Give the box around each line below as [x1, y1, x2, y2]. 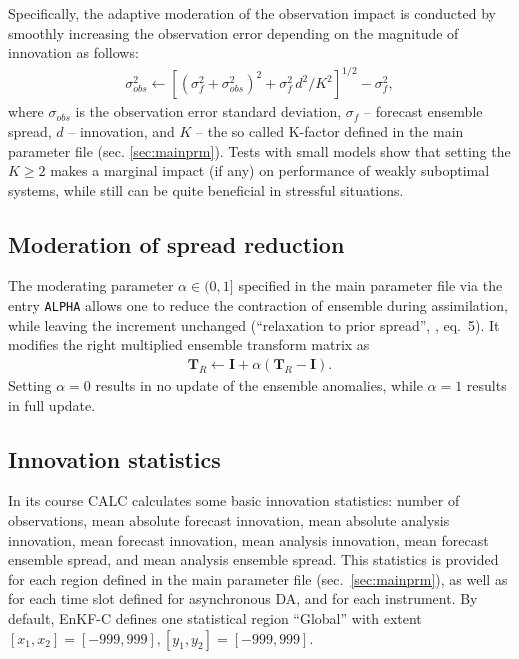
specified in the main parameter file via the [238, 275, 503, 296]
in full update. [8, 394, 96, 415]
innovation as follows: [8, 42, 139, 63]
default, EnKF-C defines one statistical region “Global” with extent [8, 607, 422, 628]
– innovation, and [68, 120, 175, 141]
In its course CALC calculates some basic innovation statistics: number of [8, 490, 460, 511]
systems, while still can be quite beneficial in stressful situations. [8, 179, 404, 200]
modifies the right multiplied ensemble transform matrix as [8, 334, 370, 355]
